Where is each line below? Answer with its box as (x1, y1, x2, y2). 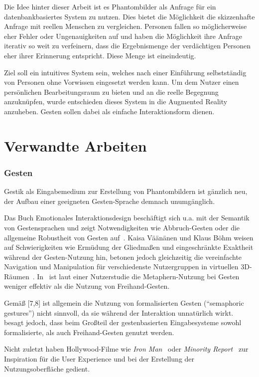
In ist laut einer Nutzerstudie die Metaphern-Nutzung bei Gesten (37, 271, 240, 281)
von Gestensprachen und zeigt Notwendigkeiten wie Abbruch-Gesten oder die (4, 222, 240, 232)
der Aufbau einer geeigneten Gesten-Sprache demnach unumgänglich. (4, 195, 215, 206)
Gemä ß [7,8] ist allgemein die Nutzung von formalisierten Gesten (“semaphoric (4, 298, 244, 308)
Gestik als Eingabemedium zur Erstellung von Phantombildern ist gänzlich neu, (4, 186, 248, 196)
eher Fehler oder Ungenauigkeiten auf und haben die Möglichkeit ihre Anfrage (4, 30, 242, 41)
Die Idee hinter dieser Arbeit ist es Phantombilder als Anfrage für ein (4, 1, 216, 11)
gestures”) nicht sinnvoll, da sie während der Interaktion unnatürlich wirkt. (4, 307, 234, 318)
